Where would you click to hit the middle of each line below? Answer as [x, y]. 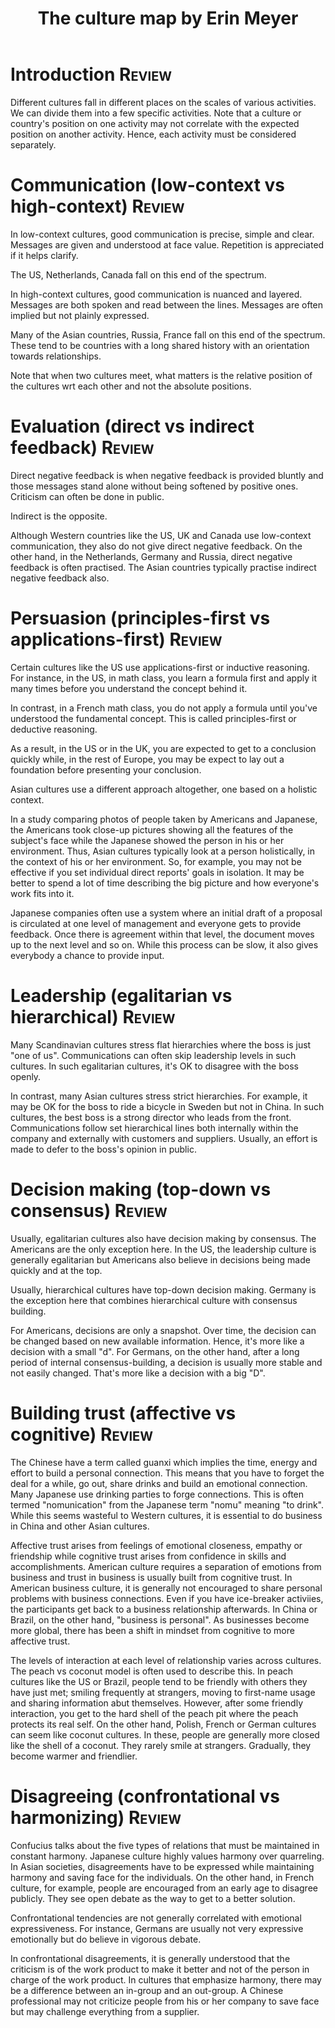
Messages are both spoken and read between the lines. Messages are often [167, 304]
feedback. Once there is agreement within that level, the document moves [162, 934]
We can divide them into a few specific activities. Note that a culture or [156, 113]
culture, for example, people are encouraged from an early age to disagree [164, 1888]
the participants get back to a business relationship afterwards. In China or [164, 1609]
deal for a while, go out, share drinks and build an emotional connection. [159, 1483]
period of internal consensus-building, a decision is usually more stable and [166, 1362]
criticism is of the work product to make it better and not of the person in [160, 1969]
